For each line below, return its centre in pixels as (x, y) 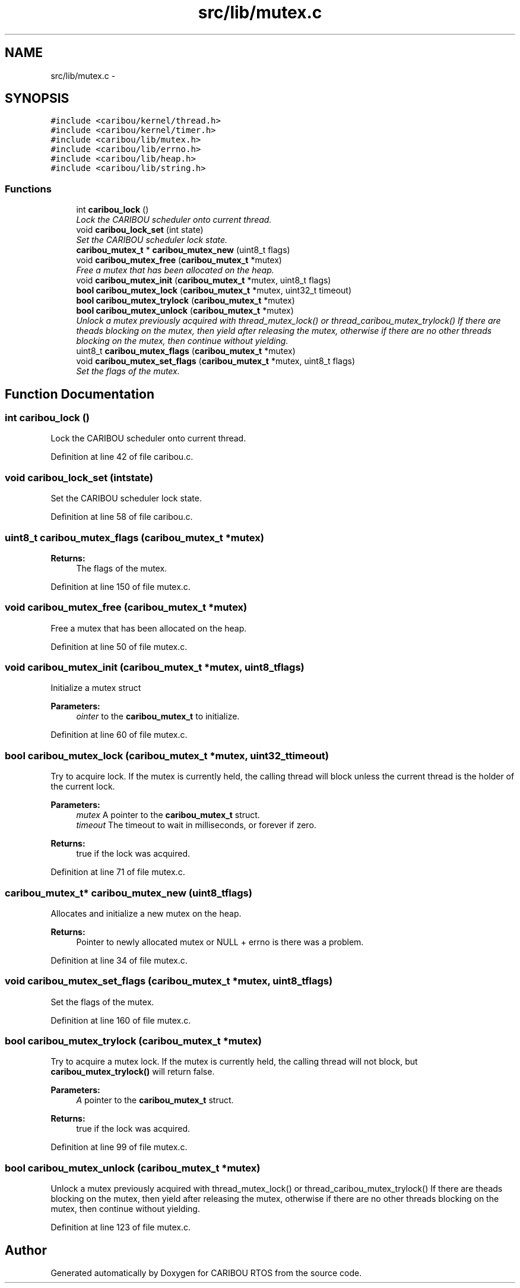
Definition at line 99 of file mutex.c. (119, 1147)
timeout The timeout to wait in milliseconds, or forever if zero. (196, 825)
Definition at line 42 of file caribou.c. (122, 457)
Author (26, 1250)
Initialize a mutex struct (96, 688)
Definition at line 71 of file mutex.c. (118, 872)
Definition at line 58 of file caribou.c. (122, 517)
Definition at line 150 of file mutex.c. (121, 586)
